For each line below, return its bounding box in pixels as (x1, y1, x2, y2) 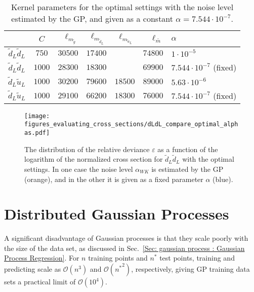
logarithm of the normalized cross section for (24, 154, 163, 164)
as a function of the (157, 143, 218, 154)
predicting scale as (4, 264, 61, 274)
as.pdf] (24, 129, 50, 136)
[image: (24, 112, 50, 120)
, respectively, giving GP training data (131, 264, 250, 274)
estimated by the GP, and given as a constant (11, 13, 174, 24)
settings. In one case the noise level (24, 163, 133, 174)
